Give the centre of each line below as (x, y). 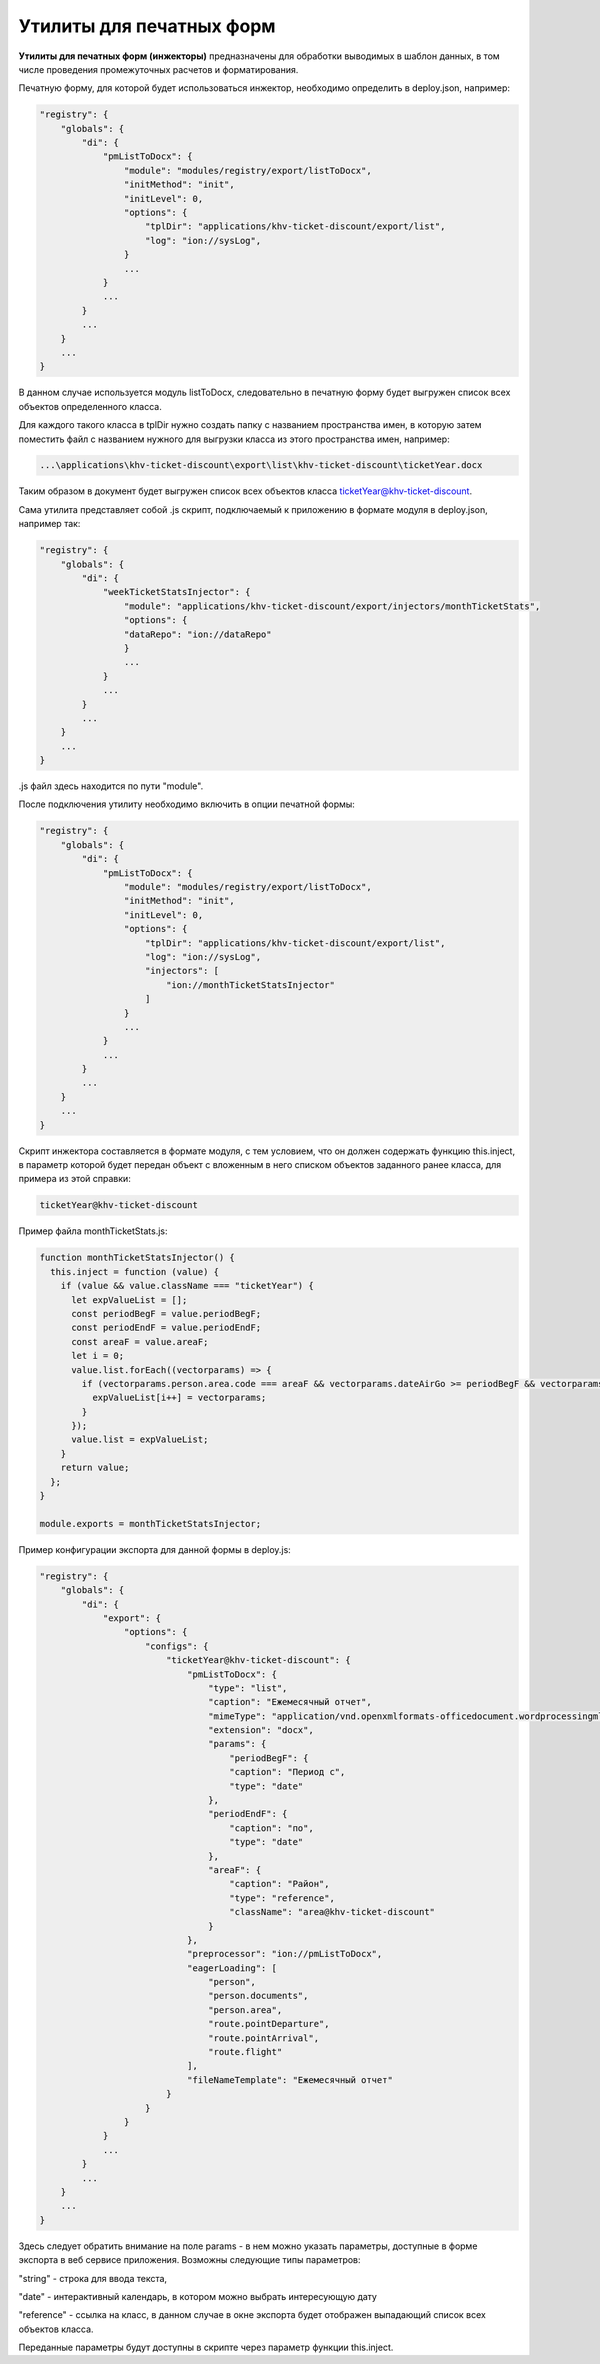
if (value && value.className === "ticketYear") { (187, 1286)
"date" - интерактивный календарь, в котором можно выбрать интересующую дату (197, 2296)
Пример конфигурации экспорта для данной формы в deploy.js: (155, 1549)
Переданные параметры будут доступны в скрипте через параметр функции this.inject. (206, 2347)
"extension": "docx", (261, 1730)
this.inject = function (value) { (135, 1271)
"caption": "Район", (279, 1884)
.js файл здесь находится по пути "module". (111, 786)
